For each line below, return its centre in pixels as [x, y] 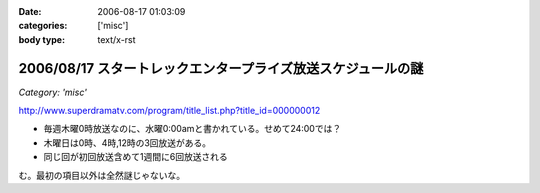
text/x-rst [116, 39]
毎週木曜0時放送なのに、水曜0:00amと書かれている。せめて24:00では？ [192, 129]
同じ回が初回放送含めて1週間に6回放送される [136, 157]
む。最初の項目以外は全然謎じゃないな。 [101, 175]
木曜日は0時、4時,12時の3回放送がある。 [127, 142]
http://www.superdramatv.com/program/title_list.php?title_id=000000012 [169, 111]
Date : [30, 11]
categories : [43, 26]
